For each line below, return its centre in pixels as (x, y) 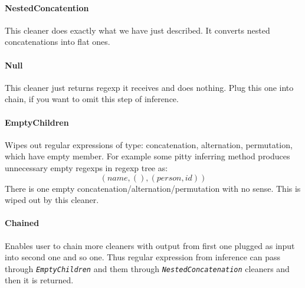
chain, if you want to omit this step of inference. (92, 99)
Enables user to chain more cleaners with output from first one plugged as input (150, 245)
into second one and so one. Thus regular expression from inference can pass (142, 257)
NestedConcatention (47, 7)
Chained (22, 223)
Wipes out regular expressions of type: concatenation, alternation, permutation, (149, 144)
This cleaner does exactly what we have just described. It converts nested (137, 30)
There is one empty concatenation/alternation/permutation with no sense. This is (153, 188)
